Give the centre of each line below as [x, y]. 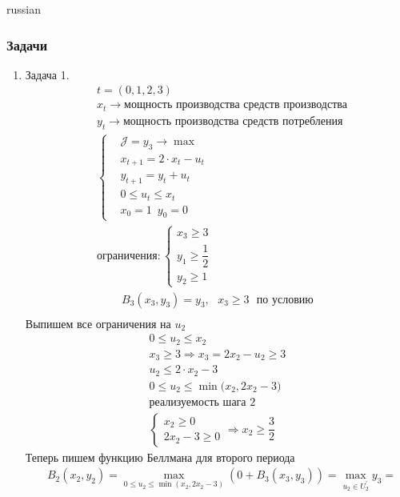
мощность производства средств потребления [233, 121]
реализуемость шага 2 [202, 402]
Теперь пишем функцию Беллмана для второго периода [160, 457]
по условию [285, 300]
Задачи [27, 44]
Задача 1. [47, 74]
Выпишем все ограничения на [98, 323]
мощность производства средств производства [236, 105]
